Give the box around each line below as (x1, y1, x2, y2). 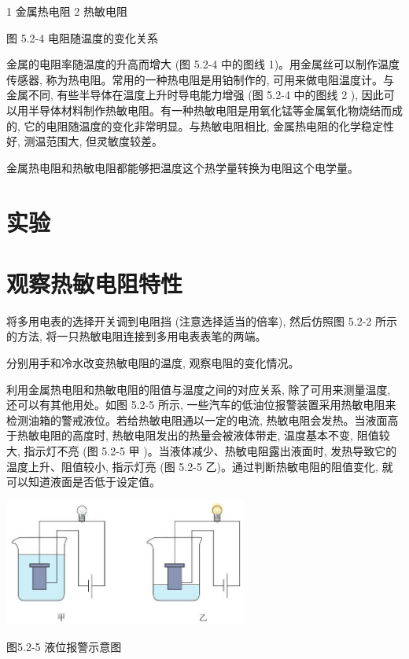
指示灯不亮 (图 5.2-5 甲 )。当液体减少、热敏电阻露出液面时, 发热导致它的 (24, 443, 397, 458)
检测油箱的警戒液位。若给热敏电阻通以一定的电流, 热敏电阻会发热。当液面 (6, 411, 388, 428)
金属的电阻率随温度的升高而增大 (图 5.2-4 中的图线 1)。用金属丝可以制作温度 (6, 56, 400, 72)
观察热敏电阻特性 (6, 267, 183, 299)
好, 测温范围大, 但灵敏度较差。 (6, 133, 164, 149)
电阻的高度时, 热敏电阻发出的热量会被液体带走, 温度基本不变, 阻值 (39, 427, 379, 444)
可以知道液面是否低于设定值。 (6, 473, 160, 490)
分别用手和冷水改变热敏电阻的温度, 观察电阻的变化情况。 (6, 355, 300, 371)
